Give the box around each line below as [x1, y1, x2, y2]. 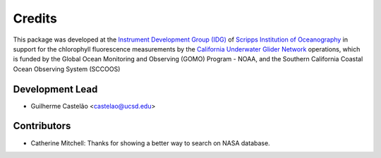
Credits [13, 11, 58, 26]
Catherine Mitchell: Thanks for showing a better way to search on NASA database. [30, 138, 271, 147]
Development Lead [13, 83, 98, 95]
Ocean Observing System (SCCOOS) [13, 64, 121, 73]
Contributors [13, 120, 71, 132]
